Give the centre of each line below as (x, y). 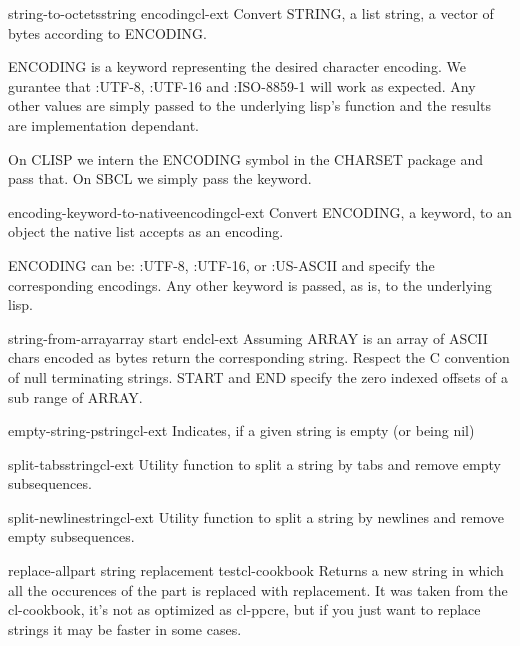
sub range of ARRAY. (75, 396)
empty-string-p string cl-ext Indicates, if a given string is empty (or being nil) (241, 430)
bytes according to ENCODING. (107, 32)
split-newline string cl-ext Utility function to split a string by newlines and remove (256, 516)
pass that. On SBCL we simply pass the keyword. (160, 178)
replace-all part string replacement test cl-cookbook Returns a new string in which (256, 570)
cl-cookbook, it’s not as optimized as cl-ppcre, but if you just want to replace (244, 609)
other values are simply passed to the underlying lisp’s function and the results (250, 105)
